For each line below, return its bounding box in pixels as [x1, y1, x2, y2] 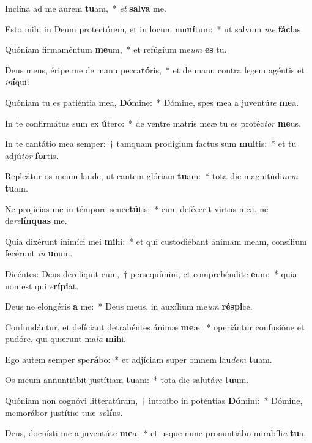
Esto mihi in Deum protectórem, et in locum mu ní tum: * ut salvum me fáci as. [5, 22, 303, 35]
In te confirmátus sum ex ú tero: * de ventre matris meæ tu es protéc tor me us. [5, 116, 301, 129]
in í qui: [5, 75, 29, 88]
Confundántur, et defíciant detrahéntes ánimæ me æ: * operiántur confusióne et [5, 320, 305, 333]
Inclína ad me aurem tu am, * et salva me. [5, 2, 166, 14]
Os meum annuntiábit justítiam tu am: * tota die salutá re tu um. [5, 373, 249, 386]
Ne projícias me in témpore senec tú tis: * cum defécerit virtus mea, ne [5, 202, 269, 215]
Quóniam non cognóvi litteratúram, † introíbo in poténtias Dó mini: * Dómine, [5, 394, 303, 407]
